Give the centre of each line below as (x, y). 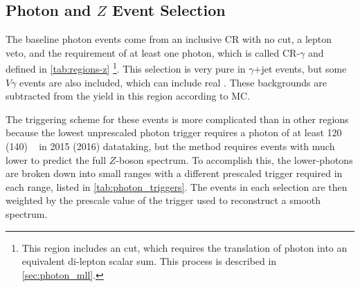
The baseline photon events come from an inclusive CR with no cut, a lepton (169, 39)
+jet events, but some (300, 69)
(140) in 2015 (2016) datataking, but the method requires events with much (170, 146)
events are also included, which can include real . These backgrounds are (173, 82)
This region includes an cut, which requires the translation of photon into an (184, 247)
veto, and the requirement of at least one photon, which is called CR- (153, 52)
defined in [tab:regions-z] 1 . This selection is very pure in (126, 68)
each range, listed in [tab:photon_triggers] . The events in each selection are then (177, 186)
